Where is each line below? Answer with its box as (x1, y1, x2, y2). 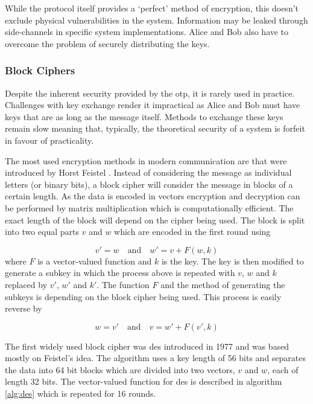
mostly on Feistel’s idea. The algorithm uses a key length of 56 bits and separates (5, 351, 306, 364)
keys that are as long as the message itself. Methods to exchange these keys (5, 110, 283, 123)
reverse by (5, 302, 42, 315)
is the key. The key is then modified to (161, 254, 304, 267)
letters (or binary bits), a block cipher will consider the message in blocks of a (5, 178, 293, 190)
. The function (96, 278, 150, 290)
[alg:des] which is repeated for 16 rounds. (5, 387, 156, 400)
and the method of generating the (160, 278, 285, 290)
